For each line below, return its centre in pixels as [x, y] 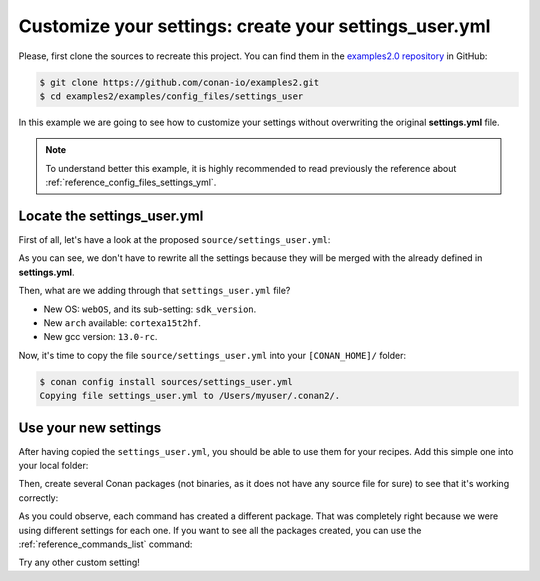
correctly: [38, 497]
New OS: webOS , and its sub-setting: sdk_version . [150, 309]
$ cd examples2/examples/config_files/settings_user [171, 96]
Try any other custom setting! [79, 562]
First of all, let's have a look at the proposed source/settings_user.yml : [174, 239]
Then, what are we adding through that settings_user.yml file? [154, 291]
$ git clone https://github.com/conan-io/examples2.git [179, 82]
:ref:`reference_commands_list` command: [105, 544]
